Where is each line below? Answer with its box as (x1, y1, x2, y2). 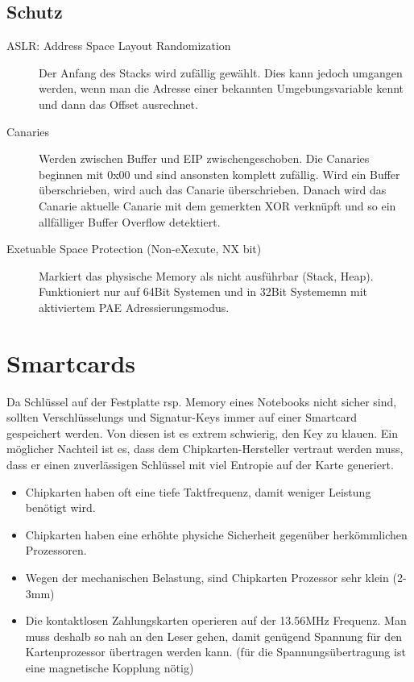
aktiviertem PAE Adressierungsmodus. (39, 298, 230, 315)
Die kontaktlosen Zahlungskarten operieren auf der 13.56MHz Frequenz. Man (25, 612, 407, 629)
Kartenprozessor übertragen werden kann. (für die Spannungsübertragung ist (25, 643, 406, 660)
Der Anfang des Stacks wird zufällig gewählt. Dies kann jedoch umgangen (39, 64, 403, 81)
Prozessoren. (25, 542, 87, 559)
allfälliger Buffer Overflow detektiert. (39, 213, 221, 230)
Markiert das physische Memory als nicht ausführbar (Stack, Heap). (39, 267, 374, 284)
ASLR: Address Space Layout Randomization (6, 37, 231, 54)
